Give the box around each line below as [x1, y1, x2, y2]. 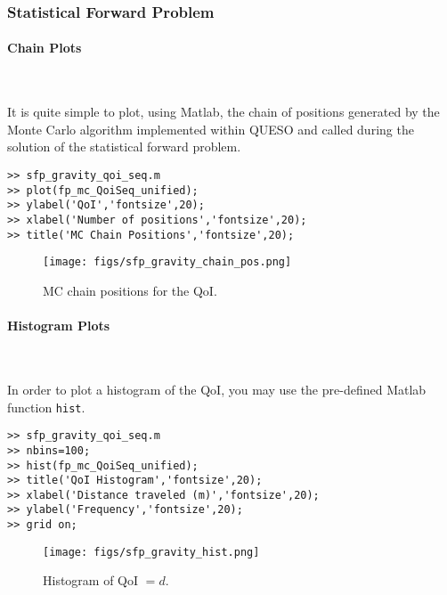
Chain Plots [7, 38, 82, 57]
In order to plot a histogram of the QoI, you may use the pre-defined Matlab [7, 379, 427, 398]
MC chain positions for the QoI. [43, 281, 217, 299]
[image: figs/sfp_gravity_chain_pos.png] [43, 256, 292, 269]
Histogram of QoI [43, 571, 139, 590]
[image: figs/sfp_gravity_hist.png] [43, 545, 260, 558]
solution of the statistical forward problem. [7, 137, 241, 156]
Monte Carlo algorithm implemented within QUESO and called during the [7, 119, 414, 138]
